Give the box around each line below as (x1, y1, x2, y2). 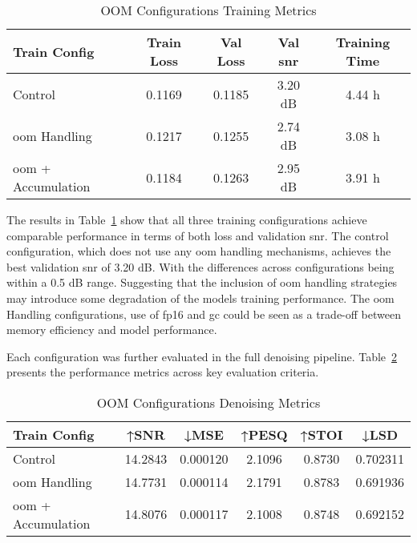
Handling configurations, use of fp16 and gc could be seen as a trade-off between (6, 305, 401, 322)
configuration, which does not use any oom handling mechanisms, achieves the (6, 243, 391, 259)
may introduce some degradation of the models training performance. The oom (6, 289, 395, 306)
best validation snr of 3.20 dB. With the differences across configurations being (6, 258, 395, 275)
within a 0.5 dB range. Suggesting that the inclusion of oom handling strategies (6, 274, 398, 291)
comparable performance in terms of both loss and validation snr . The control (6, 227, 389, 243)
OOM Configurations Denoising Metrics (96, 392, 321, 412)
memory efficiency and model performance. (6, 321, 217, 338)
